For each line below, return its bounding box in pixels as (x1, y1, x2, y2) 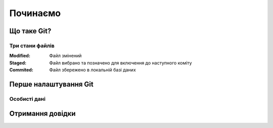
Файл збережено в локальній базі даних (49, 67, 136, 73)
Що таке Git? (9, 27, 52, 35)
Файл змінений (49, 53, 82, 59)
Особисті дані (9, 95, 45, 102)
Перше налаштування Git (9, 80, 94, 88)
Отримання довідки (9, 109, 76, 118)
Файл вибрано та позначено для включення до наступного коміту (49, 59, 192, 66)
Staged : (9, 59, 27, 66)
